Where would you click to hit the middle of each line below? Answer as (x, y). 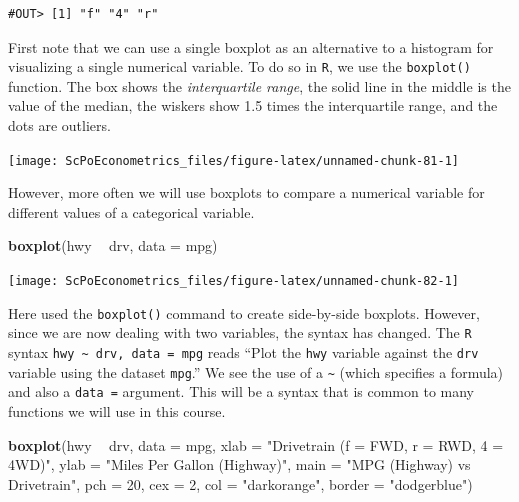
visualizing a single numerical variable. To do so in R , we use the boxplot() (239, 66)
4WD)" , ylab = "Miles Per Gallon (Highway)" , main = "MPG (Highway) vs (239, 464)
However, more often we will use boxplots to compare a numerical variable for (246, 192)
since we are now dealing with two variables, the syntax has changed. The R (240, 332)
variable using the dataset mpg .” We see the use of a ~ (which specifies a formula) (256, 371)
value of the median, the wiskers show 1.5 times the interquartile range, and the (253, 105)
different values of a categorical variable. (131, 211)
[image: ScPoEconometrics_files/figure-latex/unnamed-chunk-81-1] (234, 160)
